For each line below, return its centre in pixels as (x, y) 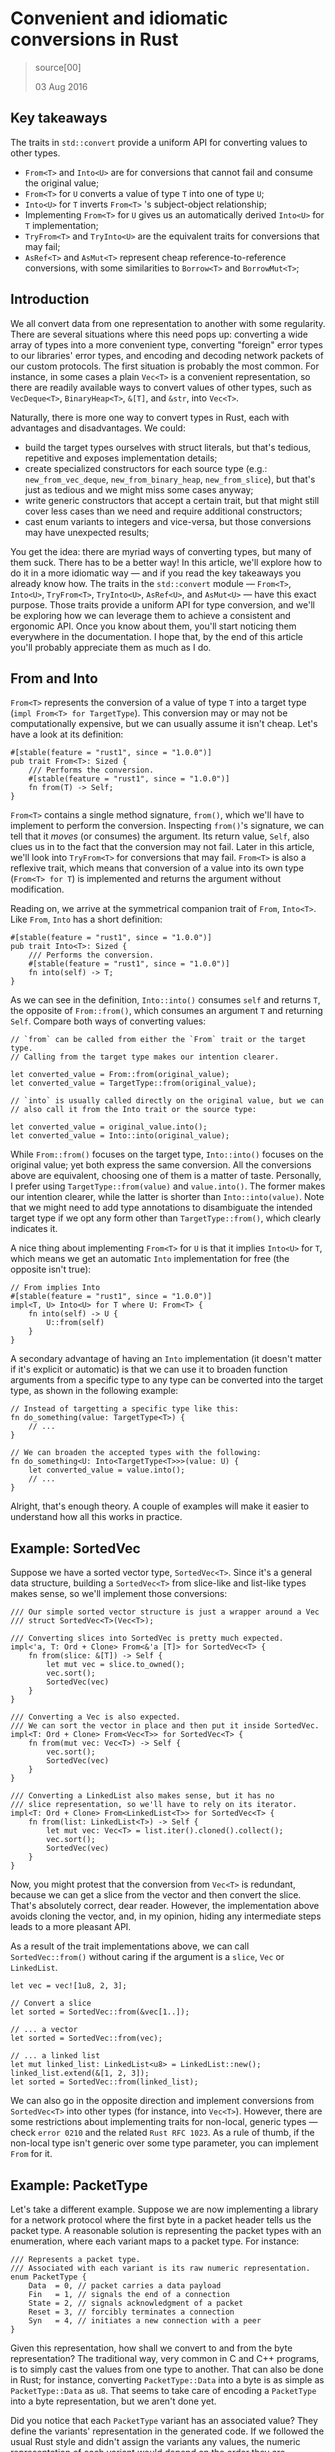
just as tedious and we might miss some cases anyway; (139, 489)
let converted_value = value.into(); (107, 1470)
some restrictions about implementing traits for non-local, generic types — (164, 2122)
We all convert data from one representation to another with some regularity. (168, 323)
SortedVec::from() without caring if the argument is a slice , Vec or (147, 1957)
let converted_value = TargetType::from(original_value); (133, 1083)
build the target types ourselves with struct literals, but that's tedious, (168, 447)
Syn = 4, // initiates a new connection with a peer (145, 2321)
